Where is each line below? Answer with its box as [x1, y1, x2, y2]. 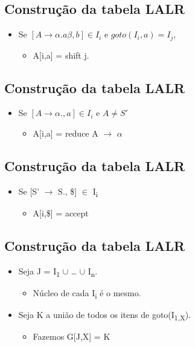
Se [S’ [18, 184, 40, 197]
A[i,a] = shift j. [33, 48, 89, 61]
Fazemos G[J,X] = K [33, 330, 110, 343]
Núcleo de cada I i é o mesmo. [33, 286, 141, 300]
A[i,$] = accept [33, 206, 89, 219]
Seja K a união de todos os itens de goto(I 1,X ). [18, 308, 191, 322]
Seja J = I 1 [18, 264, 60, 279]
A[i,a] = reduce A [33, 127, 98, 140]
